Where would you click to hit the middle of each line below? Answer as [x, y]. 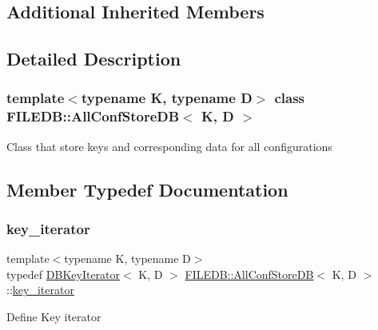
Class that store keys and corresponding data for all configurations [169, 146]
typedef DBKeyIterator [64, 274]
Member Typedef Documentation [147, 189]
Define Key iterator [54, 317]
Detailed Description [94, 59]
